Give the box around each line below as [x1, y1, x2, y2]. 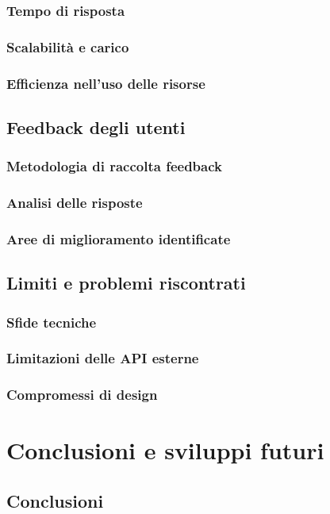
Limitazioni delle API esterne [6, 348, 199, 368]
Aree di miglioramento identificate [6, 228, 231, 248]
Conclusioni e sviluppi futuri [6, 434, 324, 466]
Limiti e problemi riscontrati [6, 270, 246, 295]
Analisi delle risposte [6, 193, 143, 213]
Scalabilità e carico [6, 36, 129, 56]
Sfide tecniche [6, 312, 97, 332]
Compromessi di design [6, 385, 158, 405]
